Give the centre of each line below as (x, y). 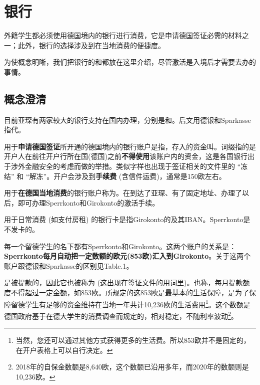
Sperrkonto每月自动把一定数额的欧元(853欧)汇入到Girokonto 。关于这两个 (127, 256)
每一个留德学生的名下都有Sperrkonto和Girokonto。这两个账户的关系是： (120, 246)
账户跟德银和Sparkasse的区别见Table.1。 (69, 265)
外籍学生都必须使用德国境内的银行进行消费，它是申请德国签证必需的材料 (123, 35)
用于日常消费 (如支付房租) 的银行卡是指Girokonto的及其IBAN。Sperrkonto (124, 219)
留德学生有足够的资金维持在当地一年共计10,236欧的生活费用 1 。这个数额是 (130, 303)
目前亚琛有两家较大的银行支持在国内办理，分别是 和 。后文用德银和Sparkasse (127, 120)
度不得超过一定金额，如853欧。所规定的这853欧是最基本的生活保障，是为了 (126, 293)
